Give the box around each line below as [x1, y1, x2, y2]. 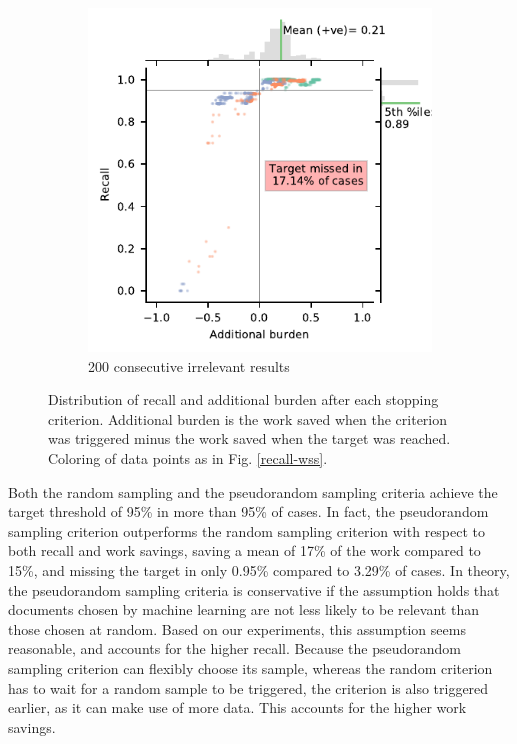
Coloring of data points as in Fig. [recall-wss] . [48, 447, 328, 468]
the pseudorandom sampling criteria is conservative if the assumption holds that [8, 579, 500, 600]
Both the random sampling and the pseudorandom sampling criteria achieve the [8, 481, 498, 502]
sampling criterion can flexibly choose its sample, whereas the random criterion [8, 657, 493, 678]
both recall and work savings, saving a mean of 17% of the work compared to [8, 540, 481, 561]
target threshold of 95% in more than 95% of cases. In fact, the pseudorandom [8, 501, 489, 522]
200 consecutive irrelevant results [88, 355, 290, 376]
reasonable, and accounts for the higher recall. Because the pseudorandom [8, 638, 461, 659]
